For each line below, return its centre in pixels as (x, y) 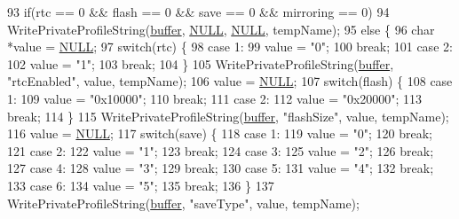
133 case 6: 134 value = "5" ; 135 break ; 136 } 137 (141, 185)
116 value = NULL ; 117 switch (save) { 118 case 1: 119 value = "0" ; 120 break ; (220, 133)
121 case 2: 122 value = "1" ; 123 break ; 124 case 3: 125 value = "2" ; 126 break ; (221, 150)
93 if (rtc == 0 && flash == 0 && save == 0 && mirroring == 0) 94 (198, 12)
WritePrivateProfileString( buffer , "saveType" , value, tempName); (183, 203)
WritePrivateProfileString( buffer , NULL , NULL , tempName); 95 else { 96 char (221, 29)
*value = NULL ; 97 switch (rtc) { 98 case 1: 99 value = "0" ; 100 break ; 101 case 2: (230, 47)
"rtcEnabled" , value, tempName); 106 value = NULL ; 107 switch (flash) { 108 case (230, 81)
